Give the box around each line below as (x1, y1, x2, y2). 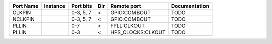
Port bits (71, 3, 93, 9)
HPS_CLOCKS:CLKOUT (110, 29, 166, 36)
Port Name (12, 3, 39, 9)
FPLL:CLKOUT (110, 22, 145, 29)
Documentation (171, 3, 209, 9)
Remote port (110, 3, 141, 9)
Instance (44, 3, 65, 9)
